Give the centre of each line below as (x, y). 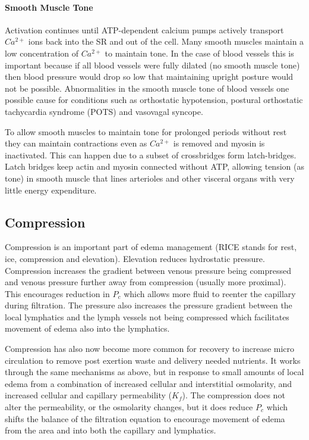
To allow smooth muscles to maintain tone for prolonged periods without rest (146, 131)
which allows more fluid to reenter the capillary (210, 293)
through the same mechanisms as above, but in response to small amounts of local (154, 372)
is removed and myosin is (219, 143)
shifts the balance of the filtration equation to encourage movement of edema (145, 418)
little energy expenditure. (51, 190)
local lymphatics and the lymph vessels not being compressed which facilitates (147, 316)
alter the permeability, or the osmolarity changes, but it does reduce (129, 407)
